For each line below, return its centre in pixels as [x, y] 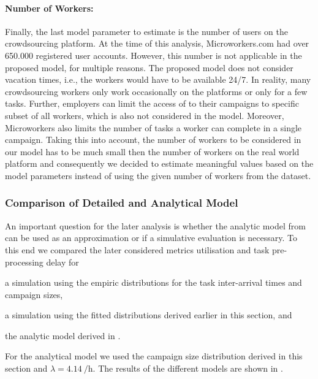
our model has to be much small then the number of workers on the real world [152, 151]
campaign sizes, [34, 294]
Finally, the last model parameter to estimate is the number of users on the [146, 31]
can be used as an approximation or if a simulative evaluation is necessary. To [151, 238]
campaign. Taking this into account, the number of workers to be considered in [153, 140]
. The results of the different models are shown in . [188, 368]
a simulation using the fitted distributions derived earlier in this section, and [149, 315]
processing [24, 262]
